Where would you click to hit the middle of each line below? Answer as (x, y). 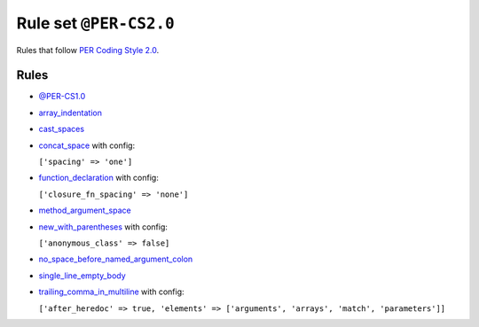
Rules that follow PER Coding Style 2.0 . (88, 50)
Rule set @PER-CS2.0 (95, 23)
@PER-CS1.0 (62, 97)
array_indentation (70, 113)
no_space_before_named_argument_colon (116, 259)
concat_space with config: (87, 145)
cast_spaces (61, 129)
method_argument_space (85, 210)
